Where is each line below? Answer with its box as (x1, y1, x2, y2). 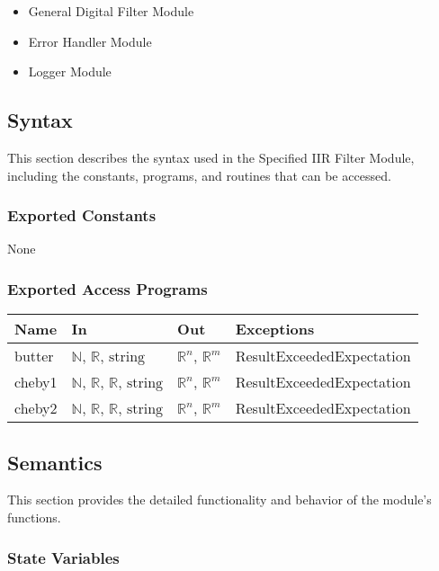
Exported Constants (7, 204, 157, 227)
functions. (7, 508, 61, 526)
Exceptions (235, 318, 315, 340)
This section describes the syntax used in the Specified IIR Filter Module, (7, 147, 415, 166)
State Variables (7, 546, 120, 568)
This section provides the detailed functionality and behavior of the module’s (7, 490, 432, 509)
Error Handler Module (28, 31, 152, 50)
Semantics (7, 448, 103, 476)
